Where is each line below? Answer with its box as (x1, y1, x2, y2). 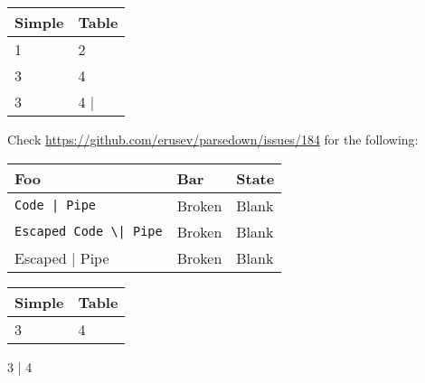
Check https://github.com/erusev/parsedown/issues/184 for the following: (7, 130, 419, 148)
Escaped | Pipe (14, 247, 109, 268)
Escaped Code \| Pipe (14, 224, 163, 239)
